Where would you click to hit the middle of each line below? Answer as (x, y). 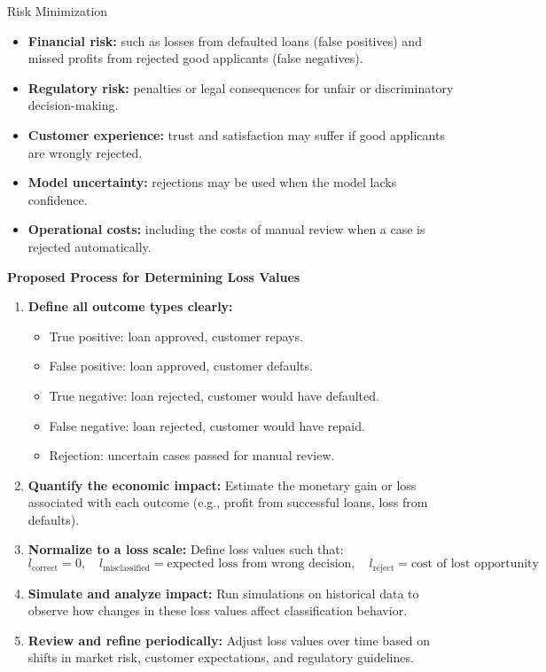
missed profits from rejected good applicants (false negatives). (195, 58)
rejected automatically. (90, 246)
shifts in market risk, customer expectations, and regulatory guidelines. (221, 657)
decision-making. (73, 105)
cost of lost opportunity (475, 564)
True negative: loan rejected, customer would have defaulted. (214, 395)
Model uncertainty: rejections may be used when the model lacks (212, 182)
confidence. (58, 199)
